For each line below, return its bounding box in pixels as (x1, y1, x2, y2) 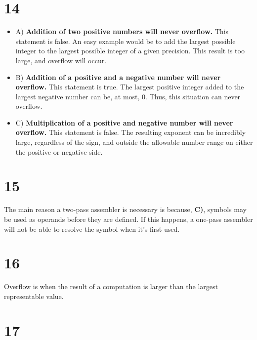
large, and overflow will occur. (15, 55, 107, 65)
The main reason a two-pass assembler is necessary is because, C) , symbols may (4, 204, 247, 214)
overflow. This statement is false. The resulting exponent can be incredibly (15, 127, 246, 137)
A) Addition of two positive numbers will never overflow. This (15, 26, 229, 37)
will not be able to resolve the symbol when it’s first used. (4, 223, 180, 234)
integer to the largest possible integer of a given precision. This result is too (15, 45, 245, 56)
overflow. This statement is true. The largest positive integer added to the (15, 82, 244, 92)
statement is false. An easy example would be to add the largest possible (15, 36, 236, 46)
